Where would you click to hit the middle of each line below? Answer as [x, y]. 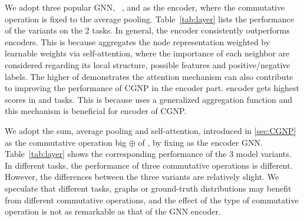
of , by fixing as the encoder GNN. [200, 142]
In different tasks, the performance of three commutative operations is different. [149, 165]
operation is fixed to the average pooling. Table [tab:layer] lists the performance [149, 19]
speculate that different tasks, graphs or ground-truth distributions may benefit [148, 188]
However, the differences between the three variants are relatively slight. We [142, 177]
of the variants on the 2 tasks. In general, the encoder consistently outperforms [147, 30]
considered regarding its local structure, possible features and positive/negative [148, 64]
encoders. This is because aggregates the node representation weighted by [138, 41]
